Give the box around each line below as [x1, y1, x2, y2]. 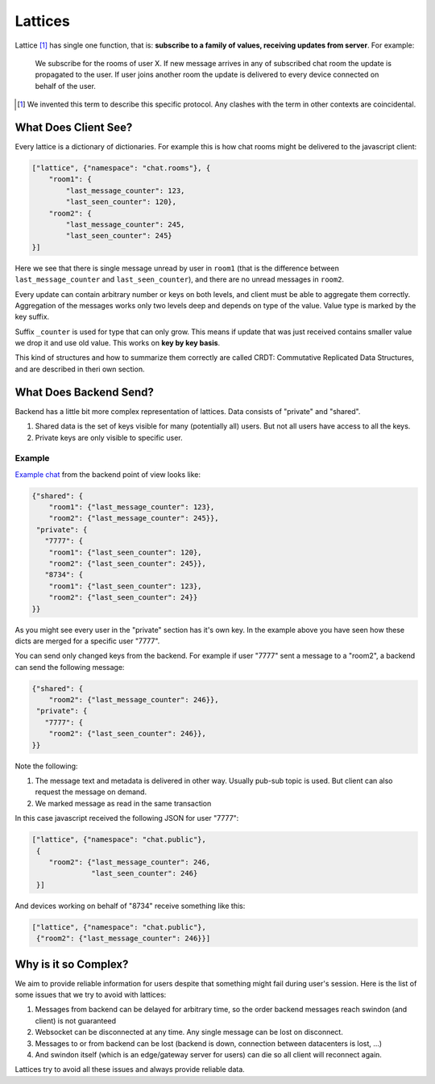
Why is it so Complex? [14, 957, 129, 971]
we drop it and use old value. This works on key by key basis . [14, 338, 221, 348]
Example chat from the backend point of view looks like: [14, 469, 201, 479]
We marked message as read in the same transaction [35, 798, 212, 808]
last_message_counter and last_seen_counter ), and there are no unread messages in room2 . [14, 274, 345, 284]
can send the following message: [14, 662, 125, 672]
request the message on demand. [35, 787, 147, 797]
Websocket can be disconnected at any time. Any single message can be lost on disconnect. [35, 1027, 344, 1037]
